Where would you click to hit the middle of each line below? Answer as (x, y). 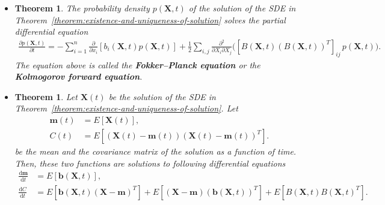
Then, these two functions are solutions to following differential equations (150, 163)
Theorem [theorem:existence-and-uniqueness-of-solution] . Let (126, 108)
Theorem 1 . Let (46, 96)
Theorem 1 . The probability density (82, 8)
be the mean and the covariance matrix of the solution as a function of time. (156, 151)
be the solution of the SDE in (162, 96)
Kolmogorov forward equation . (79, 76)
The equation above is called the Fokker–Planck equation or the (137, 64)
